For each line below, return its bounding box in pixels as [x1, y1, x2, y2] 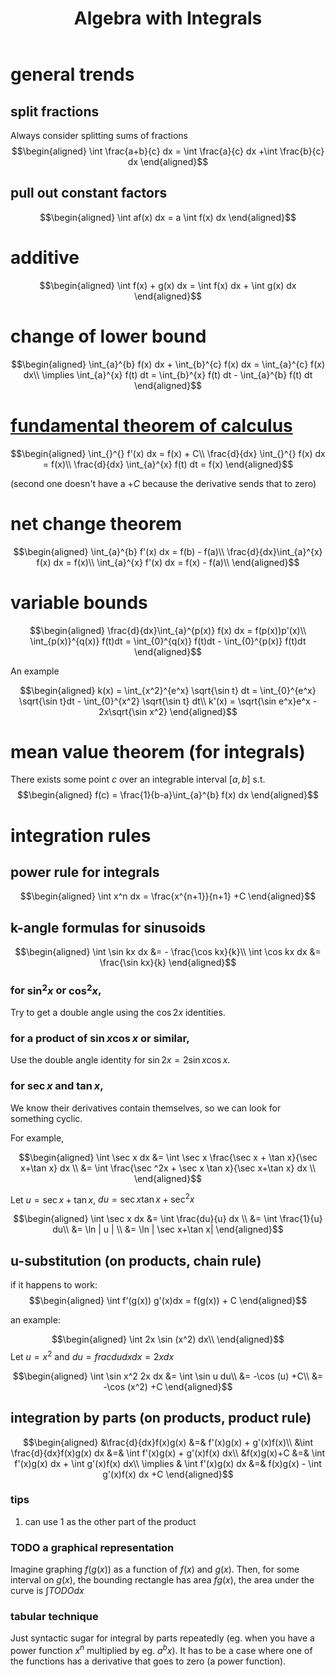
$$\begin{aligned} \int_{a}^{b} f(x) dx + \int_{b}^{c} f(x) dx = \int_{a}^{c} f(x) [10, 358, 326, 370]
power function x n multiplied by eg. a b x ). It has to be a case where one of [10, 1643, 313, 1657]
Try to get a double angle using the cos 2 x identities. [10, 1007, 226, 1018]
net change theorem [10, 512, 183, 535]
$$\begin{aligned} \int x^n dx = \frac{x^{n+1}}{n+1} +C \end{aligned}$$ [19, 890, 317, 902]
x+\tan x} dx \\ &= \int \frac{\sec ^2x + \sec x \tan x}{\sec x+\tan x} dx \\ [20, 1162, 316, 1174]
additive [10, 247, 80, 269]
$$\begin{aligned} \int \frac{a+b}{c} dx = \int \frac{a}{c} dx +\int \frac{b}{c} [11, 145, 325, 157]
